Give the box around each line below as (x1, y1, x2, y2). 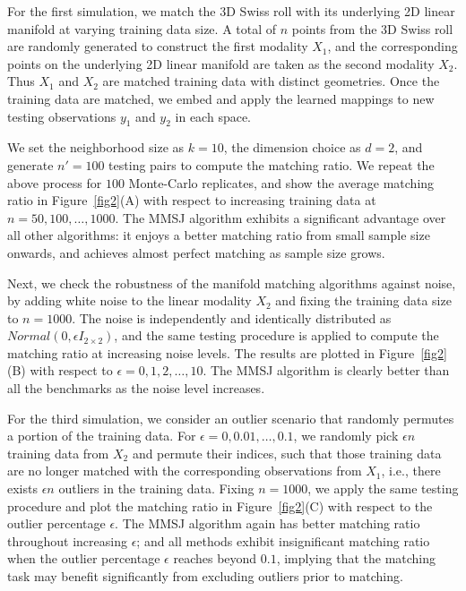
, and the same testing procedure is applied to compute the (114, 326, 439, 345)
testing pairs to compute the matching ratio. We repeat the (108, 155, 435, 174)
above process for (7, 173, 102, 192)
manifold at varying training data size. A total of (7, 19, 277, 38)
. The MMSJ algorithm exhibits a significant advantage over (115, 208, 446, 227)
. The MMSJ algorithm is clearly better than (203, 361, 450, 380)
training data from (7, 443, 109, 462)
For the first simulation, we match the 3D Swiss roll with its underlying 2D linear (7, 2, 455, 20)
